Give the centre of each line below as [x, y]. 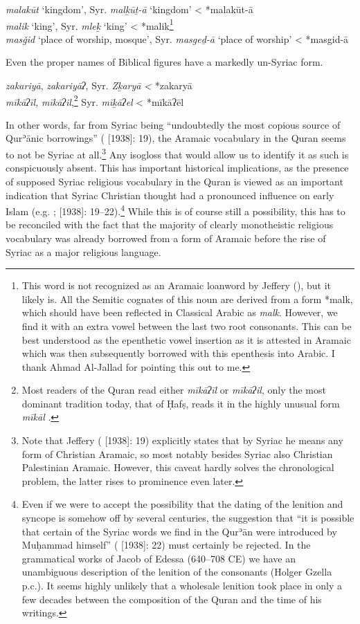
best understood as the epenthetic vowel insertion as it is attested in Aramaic [186, 339]
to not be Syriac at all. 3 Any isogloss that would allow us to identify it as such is [177, 153]
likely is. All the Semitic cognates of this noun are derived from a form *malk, [187, 299]
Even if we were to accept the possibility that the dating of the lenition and [182, 504]
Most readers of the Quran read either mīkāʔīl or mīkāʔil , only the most [174, 390]
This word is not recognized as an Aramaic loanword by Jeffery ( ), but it [177, 285]
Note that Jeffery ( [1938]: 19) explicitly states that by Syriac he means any [182, 440]
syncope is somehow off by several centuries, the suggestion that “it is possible [188, 518]
